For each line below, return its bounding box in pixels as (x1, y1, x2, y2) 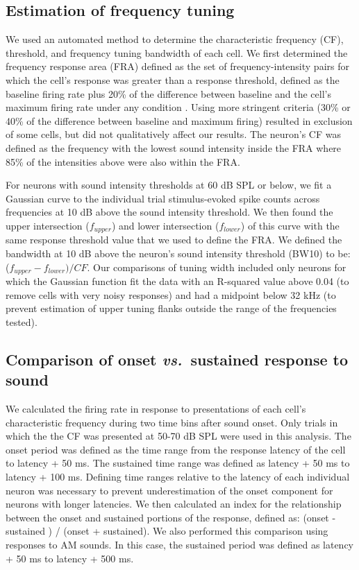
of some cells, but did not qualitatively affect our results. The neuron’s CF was (6, 127, 341, 141)
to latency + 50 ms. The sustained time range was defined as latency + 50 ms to (6, 456, 350, 470)
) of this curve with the (240, 218, 340, 232)
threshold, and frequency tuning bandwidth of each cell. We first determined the (6, 45, 348, 60)
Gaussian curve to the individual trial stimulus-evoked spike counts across (6, 191, 320, 205)
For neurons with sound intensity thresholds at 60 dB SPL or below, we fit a (6, 178, 332, 192)
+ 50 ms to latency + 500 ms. (6, 551, 134, 565)
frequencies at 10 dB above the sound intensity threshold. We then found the (6, 205, 333, 219)
